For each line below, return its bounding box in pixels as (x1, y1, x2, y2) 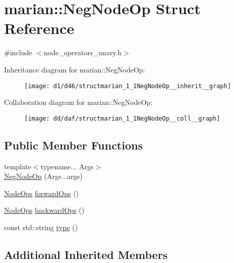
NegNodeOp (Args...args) (4, 171, 83, 181)
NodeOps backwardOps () (4, 205, 85, 215)
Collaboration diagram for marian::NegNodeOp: (4, 97, 153, 107)
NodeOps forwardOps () (4, 187, 79, 198)
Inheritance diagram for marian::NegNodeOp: (4, 64, 145, 74)
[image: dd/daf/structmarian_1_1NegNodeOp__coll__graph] (24, 115, 220, 122)
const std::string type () (4, 221, 78, 232)
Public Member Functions (4, 137, 143, 153)
